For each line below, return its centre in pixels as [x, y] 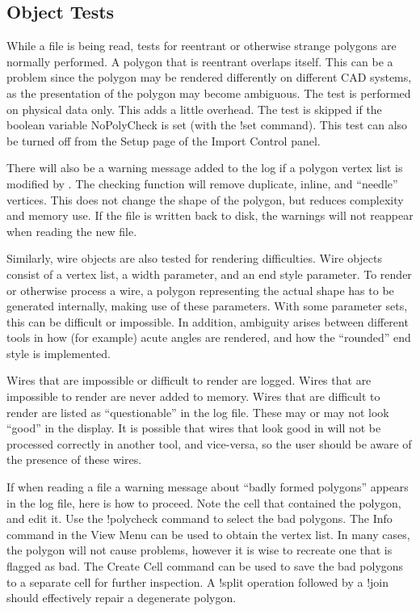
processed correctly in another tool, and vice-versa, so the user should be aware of [209, 443]
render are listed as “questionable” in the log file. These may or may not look [198, 412]
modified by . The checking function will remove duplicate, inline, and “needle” [202, 183]
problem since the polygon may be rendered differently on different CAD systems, [209, 77]
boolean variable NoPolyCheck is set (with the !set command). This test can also [207, 125]
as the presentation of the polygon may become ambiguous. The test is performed [209, 93]
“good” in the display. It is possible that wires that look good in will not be [194, 428]
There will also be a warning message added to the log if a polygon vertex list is [205, 168]
